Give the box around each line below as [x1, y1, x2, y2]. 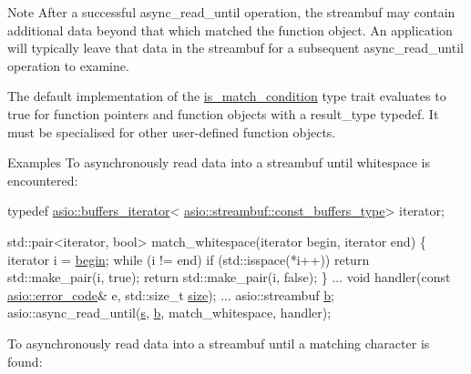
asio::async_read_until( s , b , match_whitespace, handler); [7, 303, 332, 322]
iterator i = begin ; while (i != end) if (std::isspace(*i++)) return [7, 249, 370, 268]
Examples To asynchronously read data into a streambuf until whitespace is [7, 153, 430, 172]
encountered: [7, 170, 78, 189]
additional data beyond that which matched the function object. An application [7, 20, 453, 39]
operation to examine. [7, 56, 129, 75]
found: [7, 351, 43, 370]
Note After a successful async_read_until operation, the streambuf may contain [7, 3, 456, 21]
